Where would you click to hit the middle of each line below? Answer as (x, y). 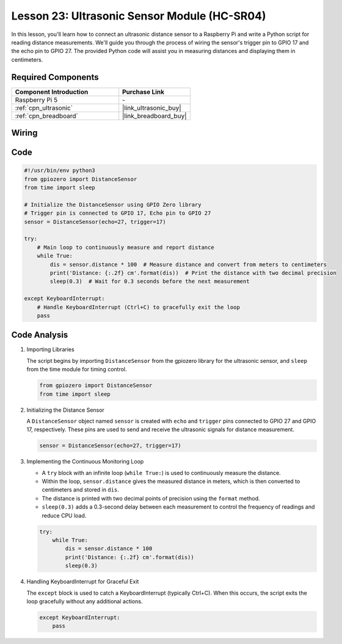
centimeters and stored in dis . (80, 490)
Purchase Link (144, 91)
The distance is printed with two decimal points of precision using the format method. (151, 498)
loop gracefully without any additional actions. (85, 601)
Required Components (55, 77)
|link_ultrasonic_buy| (152, 108)
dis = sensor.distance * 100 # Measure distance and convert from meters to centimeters (188, 264)
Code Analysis (40, 335)
